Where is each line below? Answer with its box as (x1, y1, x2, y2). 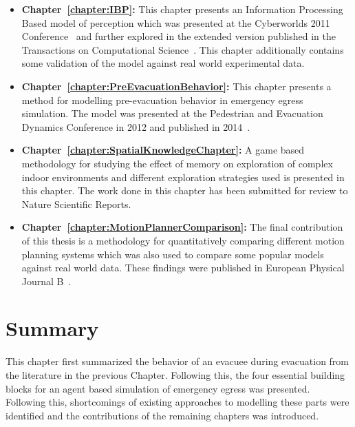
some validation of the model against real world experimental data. (21, 56, 305, 70)
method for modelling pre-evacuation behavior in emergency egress (21, 92, 303, 107)
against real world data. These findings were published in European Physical (21, 260, 345, 275)
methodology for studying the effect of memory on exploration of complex (21, 156, 333, 170)
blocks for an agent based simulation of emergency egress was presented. (6, 381, 310, 395)
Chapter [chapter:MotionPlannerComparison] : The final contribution (21, 220, 343, 234)
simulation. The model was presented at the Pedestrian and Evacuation (21, 106, 323, 121)
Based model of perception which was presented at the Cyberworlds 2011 (21, 15, 330, 30)
